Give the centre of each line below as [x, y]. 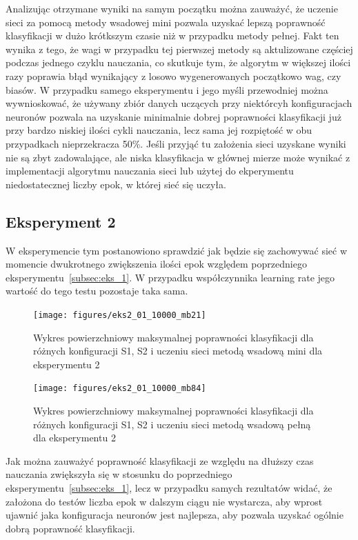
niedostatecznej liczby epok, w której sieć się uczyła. [116, 184]
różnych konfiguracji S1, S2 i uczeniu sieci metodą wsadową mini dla [178, 351]
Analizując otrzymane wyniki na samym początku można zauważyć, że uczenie [172, 8]
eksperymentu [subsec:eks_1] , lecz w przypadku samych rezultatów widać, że [169, 487]
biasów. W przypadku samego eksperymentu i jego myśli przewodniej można [167, 89]
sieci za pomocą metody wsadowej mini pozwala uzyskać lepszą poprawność [166, 22]
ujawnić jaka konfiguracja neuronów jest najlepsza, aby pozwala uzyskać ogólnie [175, 515]
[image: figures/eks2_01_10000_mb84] [120, 389]
